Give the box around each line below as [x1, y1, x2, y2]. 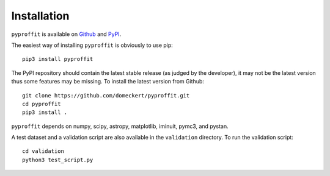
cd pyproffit [22, 100, 61, 107]
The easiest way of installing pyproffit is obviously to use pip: [11, 41, 174, 49]
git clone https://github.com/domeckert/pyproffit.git [22, 92, 190, 99]
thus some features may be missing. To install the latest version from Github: [11, 78, 205, 85]
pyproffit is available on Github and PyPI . [11, 30, 122, 38]
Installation [11, 9, 70, 23]
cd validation [22, 148, 64, 155]
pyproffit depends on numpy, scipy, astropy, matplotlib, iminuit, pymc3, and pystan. [11, 122, 229, 130]
